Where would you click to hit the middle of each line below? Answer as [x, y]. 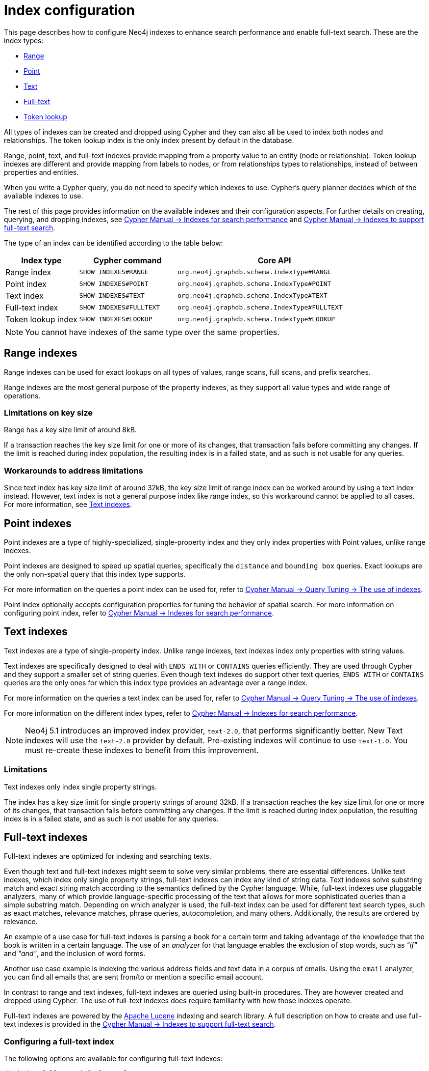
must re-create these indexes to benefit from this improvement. [142, 750]
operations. [22, 395]
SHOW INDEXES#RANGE [114, 272]
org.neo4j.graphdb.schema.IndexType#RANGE [254, 272]
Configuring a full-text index [59, 1041]
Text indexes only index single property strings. [80, 787]
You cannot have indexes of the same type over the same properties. [152, 332]
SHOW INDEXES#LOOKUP [116, 319]
